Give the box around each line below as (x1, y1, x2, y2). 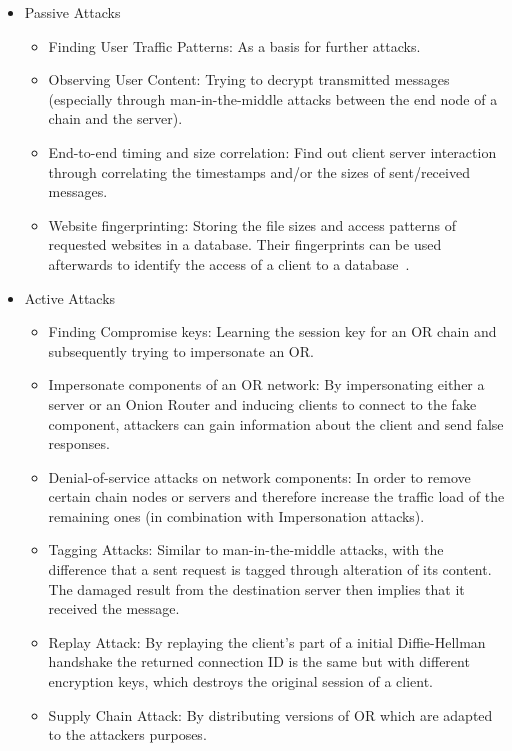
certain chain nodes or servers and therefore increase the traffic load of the (48, 486, 505, 507)
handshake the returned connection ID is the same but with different (48, 651, 470, 672)
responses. (48, 433, 110, 454)
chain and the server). (48, 108, 183, 129)
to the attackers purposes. (48, 724, 207, 745)
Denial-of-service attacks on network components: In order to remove (48, 466, 471, 487)
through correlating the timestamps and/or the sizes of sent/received (48, 161, 470, 182)
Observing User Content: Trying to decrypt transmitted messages (48, 69, 450, 90)
